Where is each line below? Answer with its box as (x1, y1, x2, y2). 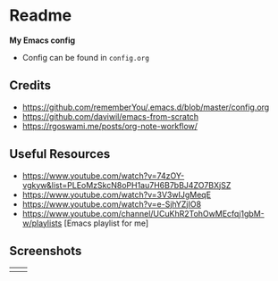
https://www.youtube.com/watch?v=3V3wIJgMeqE (21, 189, 212, 200)
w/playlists (21, 218, 63, 228)
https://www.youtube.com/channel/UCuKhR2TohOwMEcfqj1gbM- (21, 208, 265, 219)
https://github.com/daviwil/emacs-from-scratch (21, 111, 199, 121)
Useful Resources (9, 146, 111, 161)
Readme (9, 5, 72, 26)
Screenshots (9, 243, 82, 259)
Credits (9, 78, 52, 94)
